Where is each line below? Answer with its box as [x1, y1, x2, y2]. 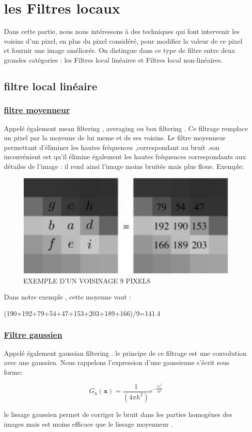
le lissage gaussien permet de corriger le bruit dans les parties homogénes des [4, 409, 233, 419]
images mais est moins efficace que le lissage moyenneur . [4, 418, 173, 429]
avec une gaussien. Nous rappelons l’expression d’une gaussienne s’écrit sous [4, 357, 230, 367]
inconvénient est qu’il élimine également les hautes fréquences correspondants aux [4, 151, 246, 162]
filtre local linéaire [4, 78, 97, 93]
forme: [4, 366, 23, 377]
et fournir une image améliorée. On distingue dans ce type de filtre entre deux [4, 45, 236, 55]
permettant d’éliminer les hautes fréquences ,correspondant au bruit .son [4, 142, 220, 152]
